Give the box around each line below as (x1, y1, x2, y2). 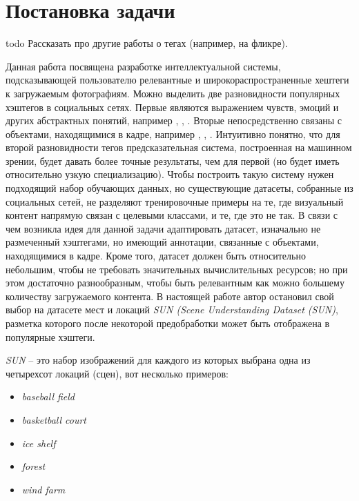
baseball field (21, 389, 75, 404)
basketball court (21, 412, 87, 426)
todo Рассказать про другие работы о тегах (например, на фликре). (6, 36, 288, 50)
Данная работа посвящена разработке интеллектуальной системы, (6, 59, 281, 73)
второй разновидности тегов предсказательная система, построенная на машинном (6, 140, 352, 155)
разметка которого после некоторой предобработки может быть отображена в (6, 316, 330, 330)
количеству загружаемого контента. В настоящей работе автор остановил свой (6, 288, 334, 303)
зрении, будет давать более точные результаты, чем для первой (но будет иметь (6, 153, 340, 168)
